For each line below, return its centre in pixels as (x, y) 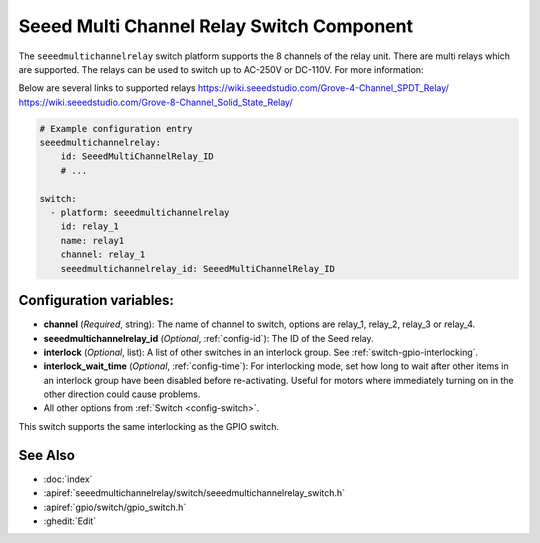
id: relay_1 (90, 226)
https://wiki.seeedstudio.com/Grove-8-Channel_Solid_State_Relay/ (156, 102)
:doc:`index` (68, 479)
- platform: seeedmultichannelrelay (140, 213)
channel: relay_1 (103, 254)
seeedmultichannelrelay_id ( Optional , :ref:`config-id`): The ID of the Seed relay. (208, 338)
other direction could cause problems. (122, 394)
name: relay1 (92, 240)
